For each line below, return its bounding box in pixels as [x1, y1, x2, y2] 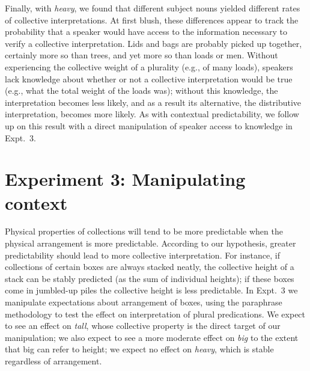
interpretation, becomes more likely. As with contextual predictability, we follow [5, 108, 299, 120]
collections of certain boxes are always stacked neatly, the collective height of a [5, 260, 294, 273]
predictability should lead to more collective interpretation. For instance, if [5, 248, 280, 261]
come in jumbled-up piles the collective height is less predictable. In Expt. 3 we [5, 284, 298, 296]
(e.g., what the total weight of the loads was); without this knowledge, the [5, 84, 278, 97]
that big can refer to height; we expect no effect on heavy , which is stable [5, 343, 274, 355]
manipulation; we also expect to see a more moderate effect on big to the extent [5, 331, 299, 343]
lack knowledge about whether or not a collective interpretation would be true [5, 72, 293, 85]
